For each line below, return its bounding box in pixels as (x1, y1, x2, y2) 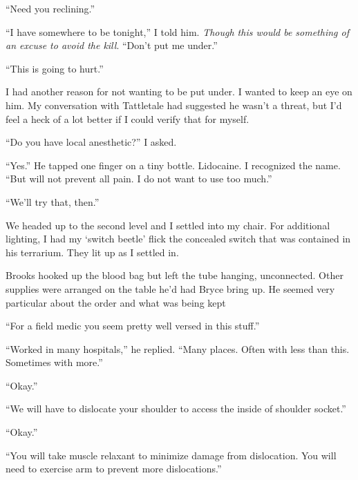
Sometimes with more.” (6, 355, 103, 369)
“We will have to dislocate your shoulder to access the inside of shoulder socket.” (6, 401, 346, 416)
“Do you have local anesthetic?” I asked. (6, 135, 177, 149)
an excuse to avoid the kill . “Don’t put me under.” (6, 38, 218, 52)
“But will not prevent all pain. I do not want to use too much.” (6, 171, 272, 186)
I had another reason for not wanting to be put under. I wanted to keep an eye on (6, 84, 352, 99)
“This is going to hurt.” (6, 61, 104, 75)
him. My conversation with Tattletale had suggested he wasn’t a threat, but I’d (6, 97, 342, 112)
